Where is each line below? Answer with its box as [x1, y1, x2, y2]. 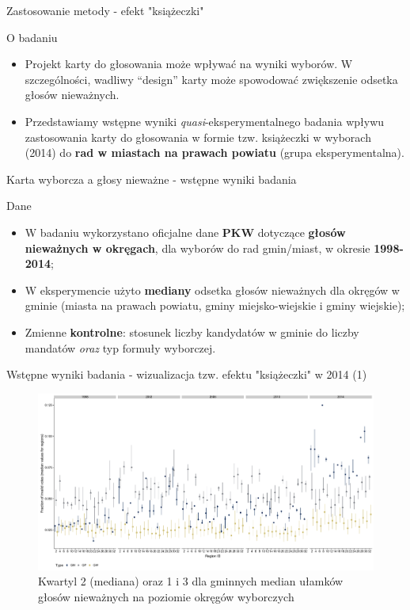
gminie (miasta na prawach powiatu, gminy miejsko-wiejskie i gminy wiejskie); [25, 297, 405, 314]
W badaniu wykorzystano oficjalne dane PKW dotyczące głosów [25, 223, 346, 240]
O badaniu [6, 29, 58, 45]
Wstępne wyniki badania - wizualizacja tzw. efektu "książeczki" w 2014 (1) [6, 366, 367, 383]
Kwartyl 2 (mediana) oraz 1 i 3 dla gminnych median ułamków [38, 573, 344, 589]
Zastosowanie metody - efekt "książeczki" [6, 2, 204, 18]
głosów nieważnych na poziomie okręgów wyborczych [38, 588, 294, 604]
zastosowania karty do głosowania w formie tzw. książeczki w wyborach [25, 128, 371, 145]
